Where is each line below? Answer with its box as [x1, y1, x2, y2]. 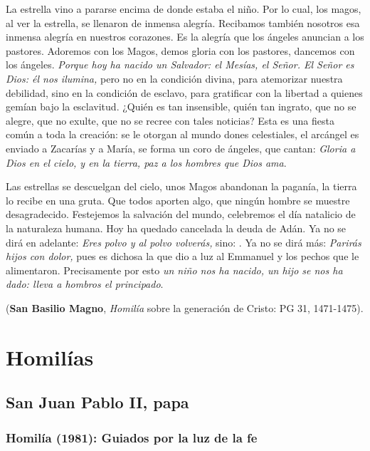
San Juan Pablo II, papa [6, 391, 189, 413]
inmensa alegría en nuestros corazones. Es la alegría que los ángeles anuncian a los [6, 29, 364, 44]
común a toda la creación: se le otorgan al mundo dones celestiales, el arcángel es [6, 127, 359, 142]
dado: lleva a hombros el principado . [6, 276, 164, 291]
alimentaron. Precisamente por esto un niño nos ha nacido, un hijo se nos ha [6, 262, 343, 277]
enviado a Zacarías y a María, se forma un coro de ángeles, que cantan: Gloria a [6, 140, 356, 155]
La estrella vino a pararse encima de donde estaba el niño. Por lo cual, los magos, [6, 1, 361, 16]
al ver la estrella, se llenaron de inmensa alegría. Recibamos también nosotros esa [6, 15, 360, 30]
